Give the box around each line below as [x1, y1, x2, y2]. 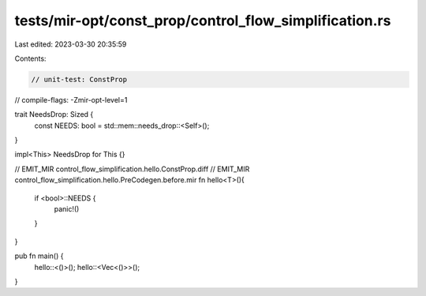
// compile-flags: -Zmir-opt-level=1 [14, 95, 128, 104]
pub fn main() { [14, 251, 64, 260]
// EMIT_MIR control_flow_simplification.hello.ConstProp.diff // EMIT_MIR [14, 164, 250, 174]
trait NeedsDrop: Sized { [14, 110, 94, 119]
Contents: [14, 54, 47, 63]
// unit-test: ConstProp [31, 75, 128, 84]
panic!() [54, 204, 80, 214]
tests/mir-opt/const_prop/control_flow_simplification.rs [14, 12, 391, 29]
